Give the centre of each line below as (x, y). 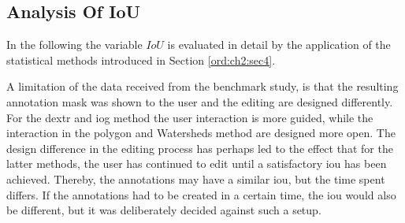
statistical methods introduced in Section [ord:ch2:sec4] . (141, 59)
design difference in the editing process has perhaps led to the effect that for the (200, 148)
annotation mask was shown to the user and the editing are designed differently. (200, 101)
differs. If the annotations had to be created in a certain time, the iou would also (201, 194)
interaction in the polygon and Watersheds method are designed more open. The (201, 133)
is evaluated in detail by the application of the (279, 45)
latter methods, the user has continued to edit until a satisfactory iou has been (197, 164)
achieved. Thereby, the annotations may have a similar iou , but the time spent (196, 178)
